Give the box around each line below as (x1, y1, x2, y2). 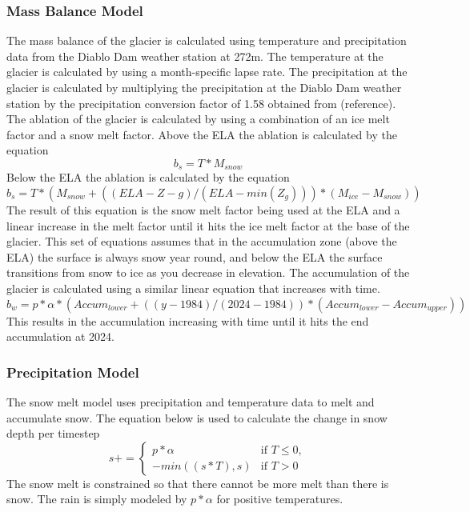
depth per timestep (6, 425, 100, 442)
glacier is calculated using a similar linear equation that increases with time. (6, 279, 380, 296)
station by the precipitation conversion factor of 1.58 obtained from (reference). (6, 94, 396, 111)
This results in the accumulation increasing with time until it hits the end (6, 312, 369, 329)
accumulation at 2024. (6, 328, 114, 345)
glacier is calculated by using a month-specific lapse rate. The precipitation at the (6, 63, 408, 80)
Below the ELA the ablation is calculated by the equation (6, 169, 290, 186)
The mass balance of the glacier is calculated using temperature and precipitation (6, 32, 407, 49)
